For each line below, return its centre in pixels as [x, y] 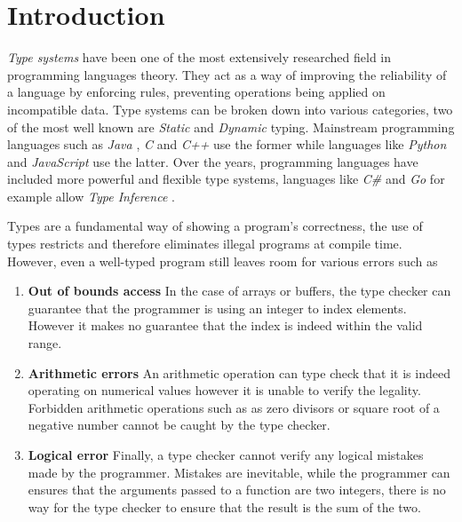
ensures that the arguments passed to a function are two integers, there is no [237, 490]
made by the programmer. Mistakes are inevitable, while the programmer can [239, 472]
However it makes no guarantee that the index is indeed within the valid [225, 325]
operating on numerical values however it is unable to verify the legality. [224, 390]
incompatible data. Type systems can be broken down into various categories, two [230, 109]
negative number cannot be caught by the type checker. [179, 425]
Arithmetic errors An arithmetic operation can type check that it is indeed [239, 372]
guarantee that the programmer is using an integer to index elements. [217, 308]
